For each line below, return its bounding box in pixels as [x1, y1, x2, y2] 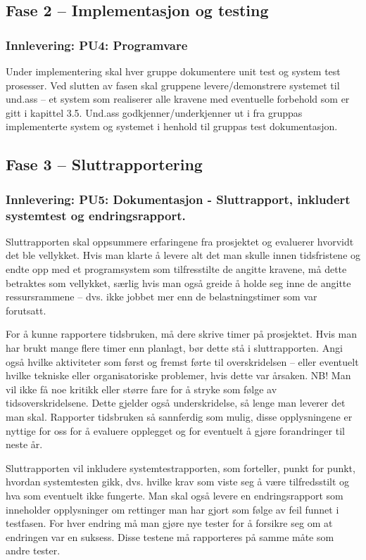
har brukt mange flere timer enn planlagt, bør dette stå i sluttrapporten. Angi [6, 341, 343, 355]
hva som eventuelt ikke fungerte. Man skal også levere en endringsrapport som [6, 488, 343, 502]
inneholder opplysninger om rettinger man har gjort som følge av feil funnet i [6, 502, 339, 516]
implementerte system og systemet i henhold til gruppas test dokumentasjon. [6, 119, 338, 134]
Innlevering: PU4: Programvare [6, 36, 188, 53]
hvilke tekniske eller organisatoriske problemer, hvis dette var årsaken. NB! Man [6, 368, 351, 383]
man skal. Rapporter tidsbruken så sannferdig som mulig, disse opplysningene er [6, 409, 353, 424]
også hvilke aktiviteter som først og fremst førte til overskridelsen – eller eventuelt [6, 354, 359, 369]
